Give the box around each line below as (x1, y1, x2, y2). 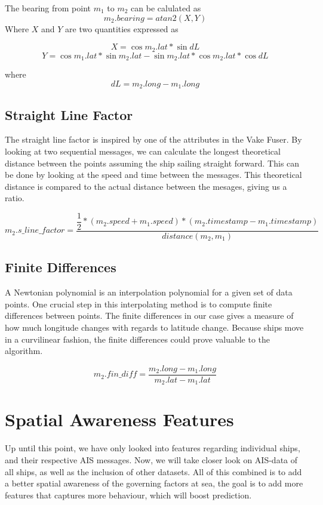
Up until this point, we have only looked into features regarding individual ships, (5, 442, 300, 454)
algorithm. (5, 344, 43, 357)
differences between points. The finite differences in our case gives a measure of (5, 309, 294, 322)
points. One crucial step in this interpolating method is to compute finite (5, 297, 272, 310)
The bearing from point (5, 2, 91, 14)
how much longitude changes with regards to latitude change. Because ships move (5, 321, 304, 333)
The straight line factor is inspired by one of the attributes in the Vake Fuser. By (5, 133, 302, 146)
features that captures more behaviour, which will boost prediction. (5, 488, 252, 501)
